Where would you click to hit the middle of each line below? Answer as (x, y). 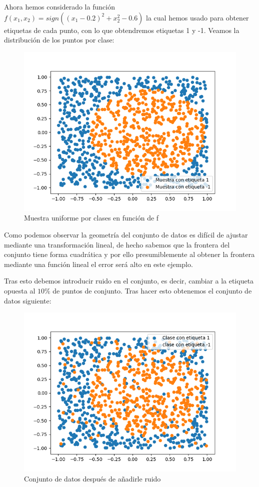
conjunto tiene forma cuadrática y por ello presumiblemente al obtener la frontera (129, 254)
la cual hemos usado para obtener (197, 17)
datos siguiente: (28, 300)
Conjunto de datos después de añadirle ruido (92, 478)
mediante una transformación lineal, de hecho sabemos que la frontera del (117, 244)
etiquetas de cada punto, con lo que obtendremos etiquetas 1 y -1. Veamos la (122, 30)
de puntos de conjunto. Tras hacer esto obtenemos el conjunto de (152, 290)
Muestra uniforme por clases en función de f (91, 218)
